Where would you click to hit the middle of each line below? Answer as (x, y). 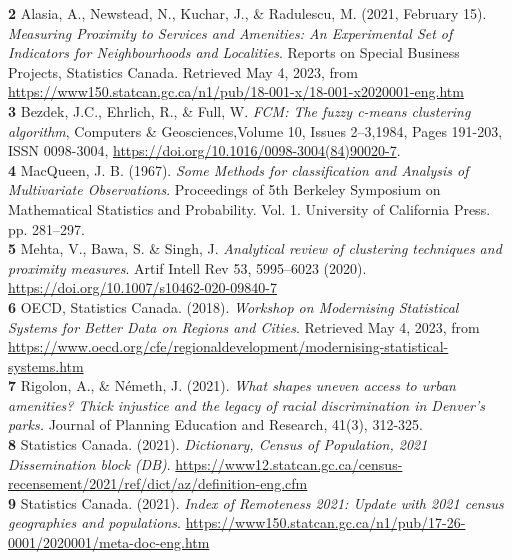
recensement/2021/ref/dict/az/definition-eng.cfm (158, 483)
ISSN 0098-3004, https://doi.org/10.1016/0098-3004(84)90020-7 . (204, 150)
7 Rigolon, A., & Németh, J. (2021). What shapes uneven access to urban (232, 385)
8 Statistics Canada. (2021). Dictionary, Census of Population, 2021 (218, 444)
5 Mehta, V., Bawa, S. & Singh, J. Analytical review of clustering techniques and (255, 248)
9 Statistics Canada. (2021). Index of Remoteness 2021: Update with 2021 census (256, 502)
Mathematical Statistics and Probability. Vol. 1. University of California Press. (249, 208)
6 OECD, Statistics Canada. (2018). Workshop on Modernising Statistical (233, 306)
